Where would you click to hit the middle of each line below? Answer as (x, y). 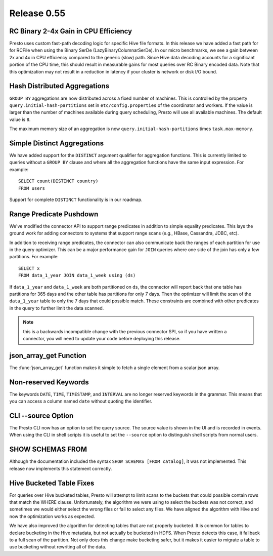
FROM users (32, 188)
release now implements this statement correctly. (61, 468)
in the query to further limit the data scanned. (57, 308)
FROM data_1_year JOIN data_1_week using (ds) (77, 275)
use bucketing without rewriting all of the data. (58, 547)
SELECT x (29, 268)
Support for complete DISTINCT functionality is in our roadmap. (76, 200)
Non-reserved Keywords (49, 382)
